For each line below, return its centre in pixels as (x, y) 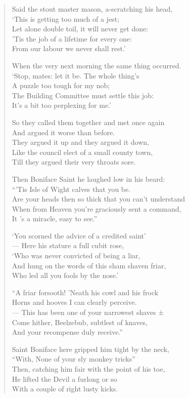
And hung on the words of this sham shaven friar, (89, 265)
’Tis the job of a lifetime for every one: (72, 38)
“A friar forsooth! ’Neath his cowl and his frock (85, 292)
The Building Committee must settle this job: (83, 95)
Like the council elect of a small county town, (82, 152)
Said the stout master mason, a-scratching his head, (92, 9)
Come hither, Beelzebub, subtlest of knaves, (80, 322)
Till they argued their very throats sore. (74, 162)
